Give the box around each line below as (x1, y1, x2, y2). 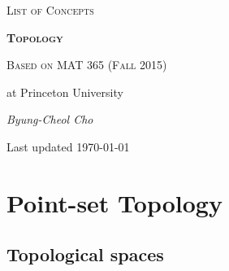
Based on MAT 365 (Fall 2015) (6, 56, 167, 73)
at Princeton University (6, 83, 123, 100)
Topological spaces (6, 242, 164, 267)
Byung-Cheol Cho (6, 111, 93, 128)
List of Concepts (6, 2, 94, 18)
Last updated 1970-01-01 (6, 138, 130, 155)
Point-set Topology (6, 186, 223, 219)
